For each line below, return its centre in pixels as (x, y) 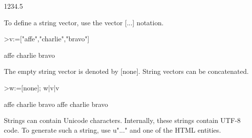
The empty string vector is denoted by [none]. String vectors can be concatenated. (126, 71)
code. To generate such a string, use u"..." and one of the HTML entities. (113, 129)
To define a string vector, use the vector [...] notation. (84, 22)
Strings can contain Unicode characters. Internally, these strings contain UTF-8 (122, 120)
